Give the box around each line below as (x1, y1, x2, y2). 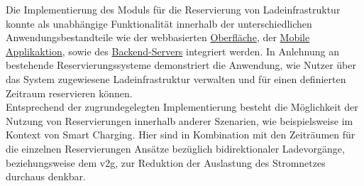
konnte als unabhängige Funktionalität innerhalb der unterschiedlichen (6, 16, 312, 31)
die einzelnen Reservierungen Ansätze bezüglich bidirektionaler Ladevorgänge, (6, 141, 345, 155)
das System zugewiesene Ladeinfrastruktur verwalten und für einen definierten (6, 71, 346, 86)
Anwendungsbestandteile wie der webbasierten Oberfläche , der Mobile (6, 30, 310, 45)
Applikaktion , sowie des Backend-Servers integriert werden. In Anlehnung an (6, 43, 340, 58)
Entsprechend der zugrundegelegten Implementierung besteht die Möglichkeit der (6, 99, 358, 114)
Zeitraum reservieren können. (6, 85, 133, 100)
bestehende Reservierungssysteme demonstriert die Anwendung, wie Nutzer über (6, 58, 356, 72)
